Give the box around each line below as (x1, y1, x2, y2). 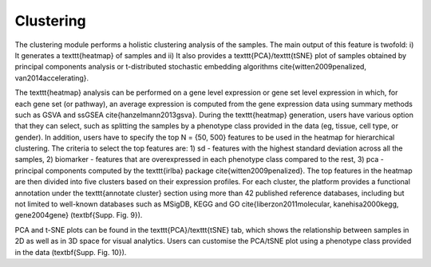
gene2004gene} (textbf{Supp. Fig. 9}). (14, 210, 143, 220)
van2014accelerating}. (14, 73, 89, 83)
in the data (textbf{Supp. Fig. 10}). (14, 247, 127, 257)
